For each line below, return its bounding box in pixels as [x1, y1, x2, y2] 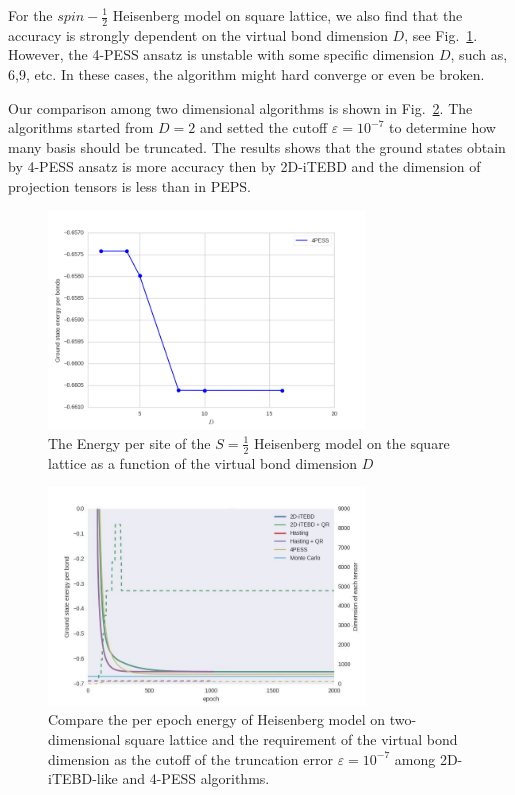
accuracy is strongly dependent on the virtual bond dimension [8, 24, 388, 45]
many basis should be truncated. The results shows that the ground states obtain [8, 136, 506, 157]
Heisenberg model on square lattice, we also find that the [112, 5, 463, 25]
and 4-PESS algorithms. [122, 768, 270, 789]
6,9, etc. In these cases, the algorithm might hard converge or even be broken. [8, 64, 485, 85]
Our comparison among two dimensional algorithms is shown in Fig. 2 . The [8, 97, 473, 118]
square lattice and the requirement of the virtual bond [125, 729, 458, 750]
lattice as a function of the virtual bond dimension [48, 452, 358, 473]
